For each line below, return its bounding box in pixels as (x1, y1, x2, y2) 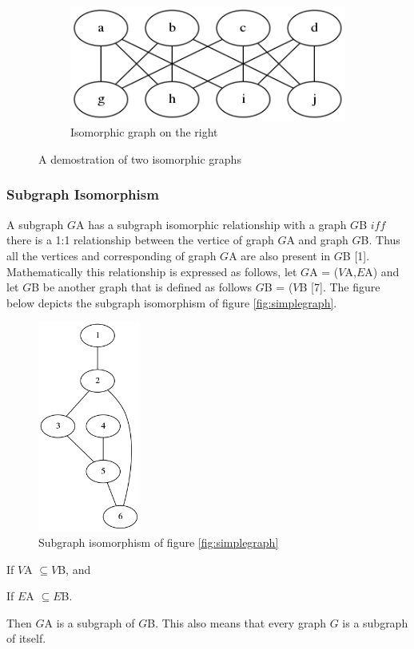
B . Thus (360, 232, 400, 248)
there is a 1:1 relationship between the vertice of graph (6, 232, 274, 248)
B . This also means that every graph (147, 614, 326, 631)
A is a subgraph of (44, 614, 135, 631)
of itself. (6, 630, 46, 647)
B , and (58, 560, 91, 577)
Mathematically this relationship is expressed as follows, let (6, 263, 297, 279)
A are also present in (229, 247, 331, 263)
